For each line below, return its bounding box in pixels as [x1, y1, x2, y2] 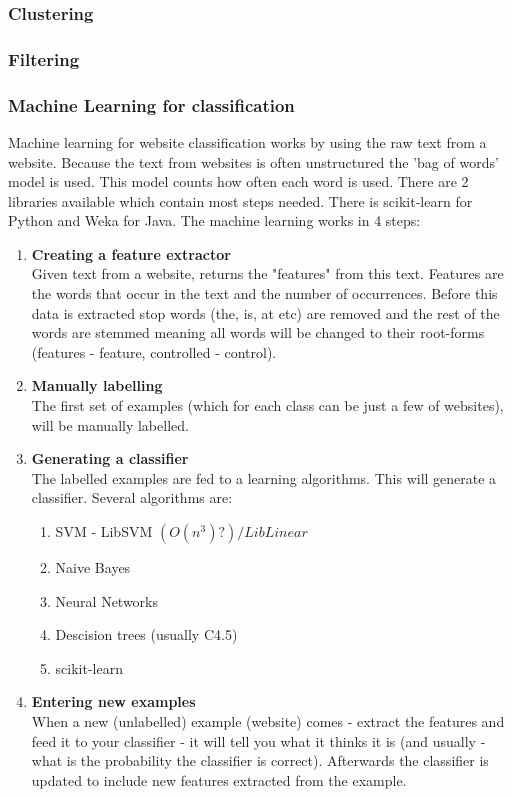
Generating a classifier [31, 448, 189, 469]
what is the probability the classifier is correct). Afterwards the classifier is [31, 750, 489, 771]
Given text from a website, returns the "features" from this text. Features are [31, 263, 504, 284]
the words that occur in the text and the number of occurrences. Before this [31, 283, 498, 304]
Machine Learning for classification [8, 92, 295, 117]
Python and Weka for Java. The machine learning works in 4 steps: [8, 210, 421, 231]
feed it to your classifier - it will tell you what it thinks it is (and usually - [31, 730, 486, 751]
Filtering [8, 46, 80, 71]
